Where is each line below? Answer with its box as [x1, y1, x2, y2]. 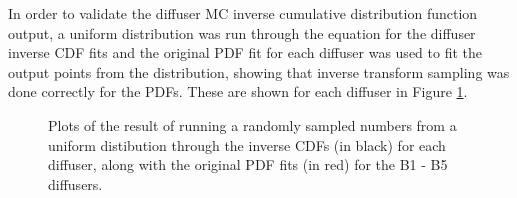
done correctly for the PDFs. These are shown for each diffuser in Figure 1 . [8, 81, 468, 102]
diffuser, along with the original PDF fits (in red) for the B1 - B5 [48, 154, 448, 175]
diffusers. [48, 173, 103, 194]
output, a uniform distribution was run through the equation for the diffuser [8, 22, 476, 43]
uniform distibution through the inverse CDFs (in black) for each [48, 134, 446, 155]
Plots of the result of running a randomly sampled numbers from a [48, 114, 457, 135]
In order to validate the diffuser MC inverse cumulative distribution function [8, 3, 478, 23]
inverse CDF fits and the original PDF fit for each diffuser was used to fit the [8, 42, 482, 63]
